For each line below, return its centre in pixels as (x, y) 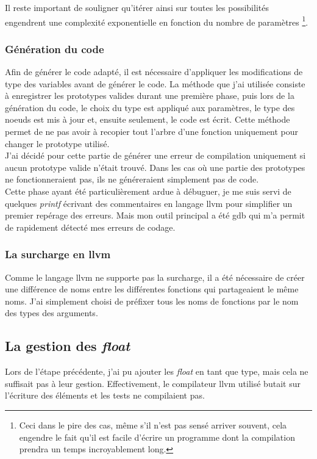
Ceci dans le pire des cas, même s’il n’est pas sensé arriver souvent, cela (153, 425)
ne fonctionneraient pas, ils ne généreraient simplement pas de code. (132, 179)
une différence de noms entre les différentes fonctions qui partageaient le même (152, 289)
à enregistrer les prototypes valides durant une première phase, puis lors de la (150, 96)
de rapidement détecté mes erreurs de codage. (90, 227)
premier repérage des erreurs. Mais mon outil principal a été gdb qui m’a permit (155, 215)
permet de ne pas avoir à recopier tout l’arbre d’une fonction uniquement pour (152, 132)
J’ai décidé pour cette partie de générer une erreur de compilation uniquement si (155, 155)
